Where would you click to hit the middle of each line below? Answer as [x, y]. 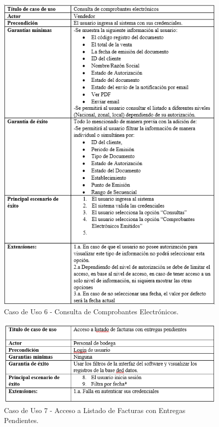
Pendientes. [21, 420]
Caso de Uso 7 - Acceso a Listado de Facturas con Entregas [95, 410]
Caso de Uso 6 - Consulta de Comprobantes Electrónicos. [91, 311]
